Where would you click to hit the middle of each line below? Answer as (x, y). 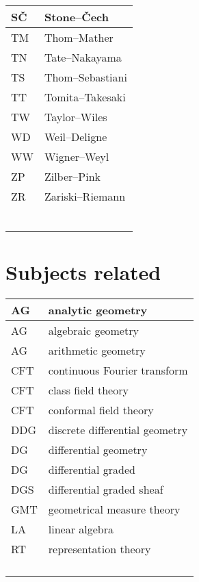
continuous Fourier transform (118, 370)
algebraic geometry (93, 331)
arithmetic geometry (97, 351)
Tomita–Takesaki (85, 97)
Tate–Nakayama (83, 57)
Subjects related (83, 272)
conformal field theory (101, 410)
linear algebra (81, 529)
